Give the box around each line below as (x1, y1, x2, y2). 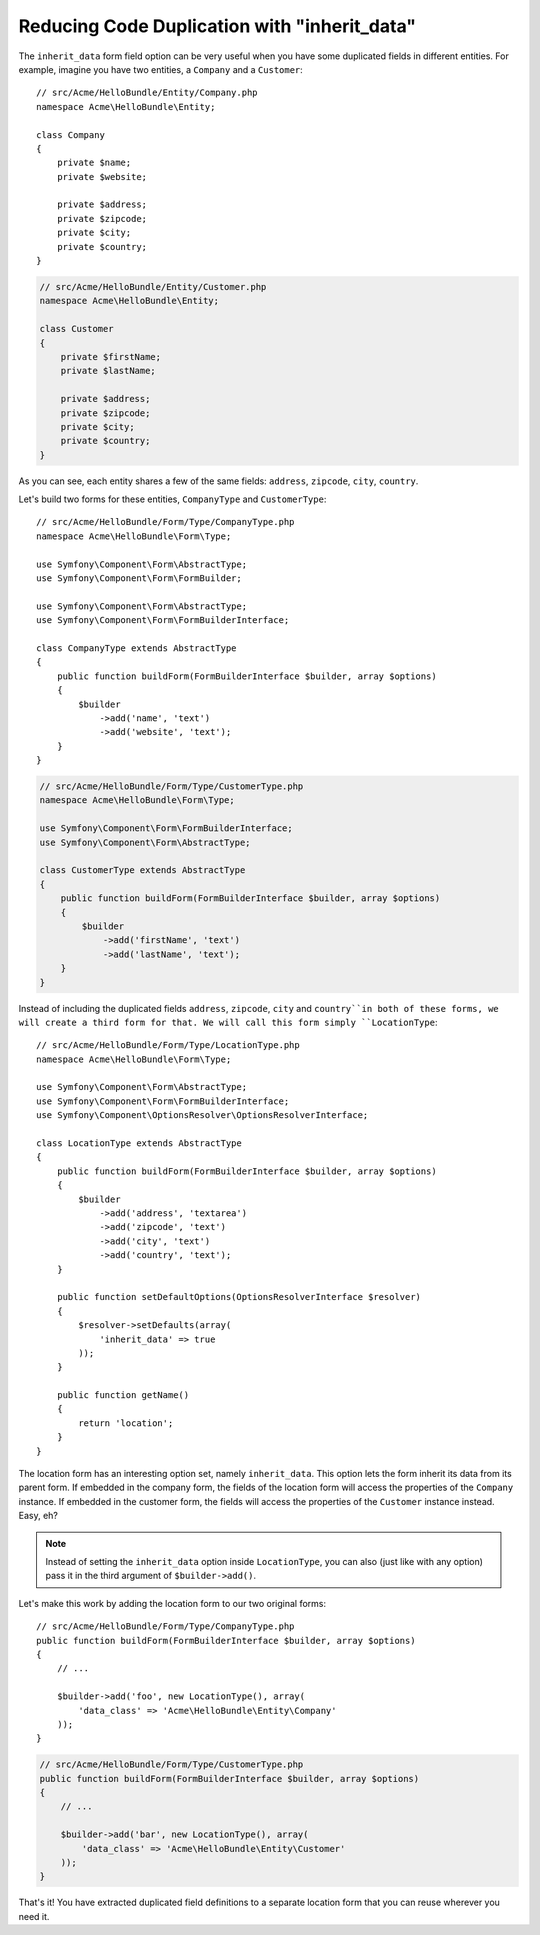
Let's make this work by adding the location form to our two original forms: (18, 1597, 327, 1609)
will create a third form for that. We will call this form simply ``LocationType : (18, 1016, 438, 1028)
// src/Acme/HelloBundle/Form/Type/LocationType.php (36, 1040, 300, 1051)
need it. (18, 1910, 50, 1922)
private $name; (56, 157, 132, 169)
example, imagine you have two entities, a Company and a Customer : (18, 63, 304, 75)
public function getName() (56, 1390, 190, 1401)
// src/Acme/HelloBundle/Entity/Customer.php (39, 281, 267, 292)
